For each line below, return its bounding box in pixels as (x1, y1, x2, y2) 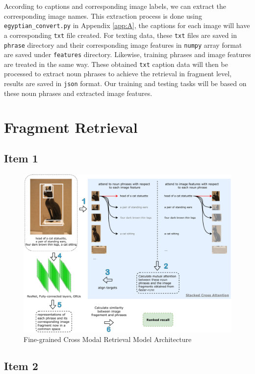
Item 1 (4, 151, 38, 166)
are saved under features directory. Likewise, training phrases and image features (4, 49, 251, 60)
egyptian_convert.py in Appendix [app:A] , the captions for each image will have (4, 20, 250, 31)
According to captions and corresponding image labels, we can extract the (4, 1, 227, 11)
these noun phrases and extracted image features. (4, 88, 153, 98)
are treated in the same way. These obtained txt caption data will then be (4, 59, 228, 69)
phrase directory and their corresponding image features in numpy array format (4, 39, 242, 50)
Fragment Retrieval (4, 117, 138, 137)
